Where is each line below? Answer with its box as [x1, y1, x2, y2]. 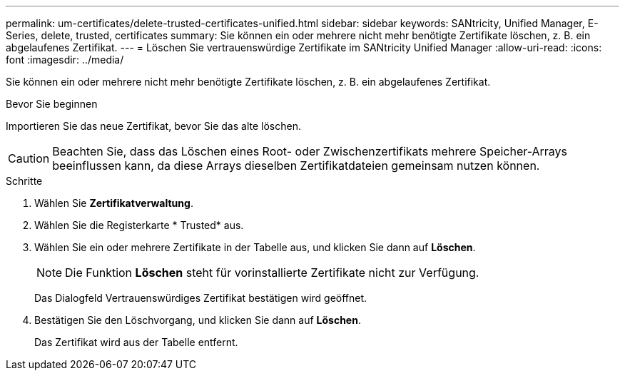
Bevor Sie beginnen [6, 98, 98, 110]
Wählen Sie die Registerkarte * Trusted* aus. [34, 219, 244, 231]
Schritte [6, 175, 43, 187]
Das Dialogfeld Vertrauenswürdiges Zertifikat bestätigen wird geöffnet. [34, 292, 367, 304]
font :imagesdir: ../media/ [6, 54, 124, 66]
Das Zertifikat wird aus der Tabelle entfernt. [34, 336, 238, 348]
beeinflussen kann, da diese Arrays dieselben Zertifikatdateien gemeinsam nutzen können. [52, 158, 540, 173]
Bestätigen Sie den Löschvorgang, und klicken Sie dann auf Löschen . [34, 314, 361, 326]
